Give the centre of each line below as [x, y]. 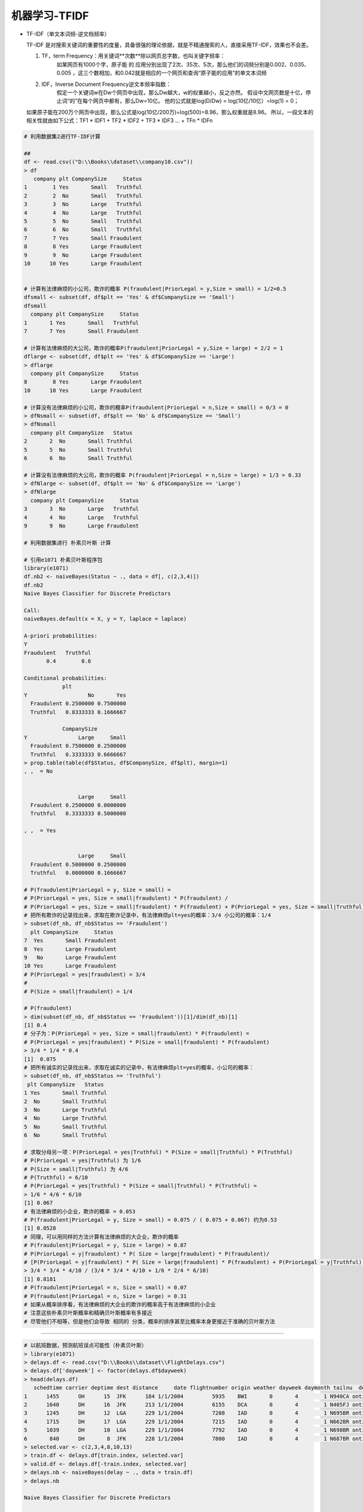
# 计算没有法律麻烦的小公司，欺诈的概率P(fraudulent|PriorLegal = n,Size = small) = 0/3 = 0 [156, 407]
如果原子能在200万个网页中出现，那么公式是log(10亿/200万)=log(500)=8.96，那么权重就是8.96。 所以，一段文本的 [170, 112]
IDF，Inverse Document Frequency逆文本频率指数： [106, 84]
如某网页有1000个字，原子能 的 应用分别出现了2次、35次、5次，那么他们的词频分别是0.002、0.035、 [183, 64]
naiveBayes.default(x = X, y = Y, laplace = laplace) [105, 619]
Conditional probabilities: [65, 678]
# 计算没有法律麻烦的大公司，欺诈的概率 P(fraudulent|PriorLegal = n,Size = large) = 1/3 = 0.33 [163, 475]
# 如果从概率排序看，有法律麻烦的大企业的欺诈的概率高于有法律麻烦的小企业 [120, 1304]
